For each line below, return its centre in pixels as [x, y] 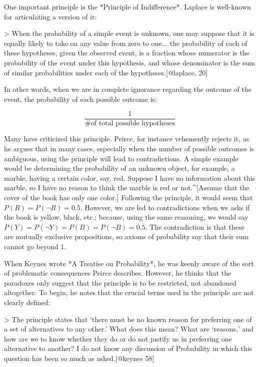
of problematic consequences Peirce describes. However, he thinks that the [118, 273]
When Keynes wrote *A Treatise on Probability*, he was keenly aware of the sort [129, 263]
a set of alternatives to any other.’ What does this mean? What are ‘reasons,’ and [129, 329]
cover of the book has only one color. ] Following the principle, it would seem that [128, 197]
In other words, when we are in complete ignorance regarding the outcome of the [128, 89]
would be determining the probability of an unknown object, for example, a [119, 168]
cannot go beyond [31, 246]
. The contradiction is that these [195, 226]
